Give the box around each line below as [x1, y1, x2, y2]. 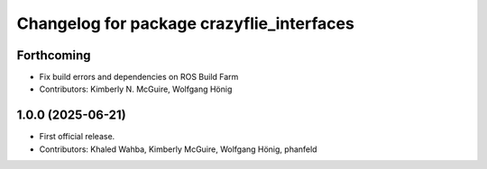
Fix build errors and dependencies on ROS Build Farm [39, 72, 239, 83]
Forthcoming [16, 48, 91, 63]
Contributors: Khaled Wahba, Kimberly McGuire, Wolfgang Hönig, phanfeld [39, 144, 317, 155]
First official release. [39, 131, 115, 142]
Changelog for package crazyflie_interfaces [16, 13, 355, 33]
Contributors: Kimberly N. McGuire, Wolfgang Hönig [39, 84, 233, 94]
